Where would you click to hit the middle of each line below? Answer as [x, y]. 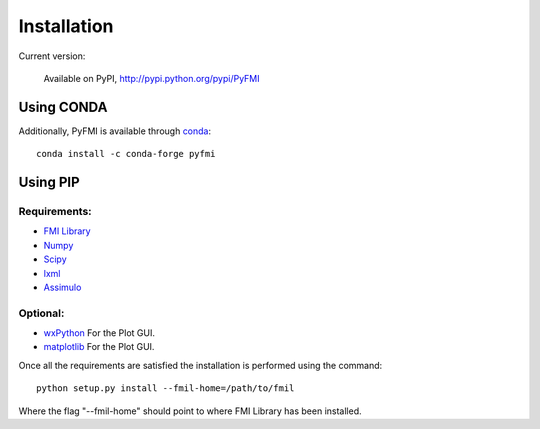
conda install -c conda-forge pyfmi [126, 154]
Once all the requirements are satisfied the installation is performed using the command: [200, 365]
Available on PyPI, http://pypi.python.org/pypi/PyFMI [151, 78]
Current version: [52, 56]
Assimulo [62, 287]
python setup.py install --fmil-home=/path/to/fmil [165, 388]
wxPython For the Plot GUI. [99, 333]
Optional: [41, 313]
